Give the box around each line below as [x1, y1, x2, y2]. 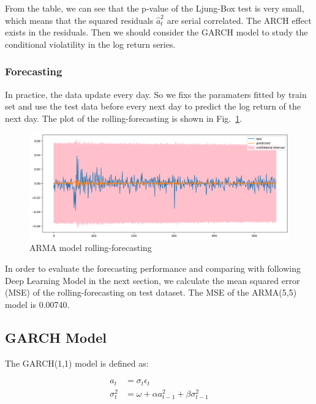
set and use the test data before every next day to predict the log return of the [5, 100, 301, 113]
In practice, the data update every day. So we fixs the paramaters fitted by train [5, 88, 307, 100]
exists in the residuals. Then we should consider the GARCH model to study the [5, 26, 308, 39]
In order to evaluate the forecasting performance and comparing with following [5, 262, 301, 275]
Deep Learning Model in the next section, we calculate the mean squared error [5, 274, 300, 286]
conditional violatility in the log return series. [5, 37, 176, 50]
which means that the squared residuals [5, 13, 154, 26]
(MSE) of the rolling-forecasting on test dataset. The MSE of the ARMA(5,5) [5, 286, 297, 299]
